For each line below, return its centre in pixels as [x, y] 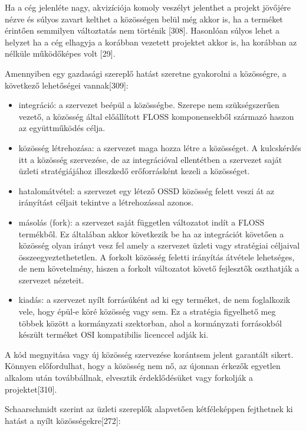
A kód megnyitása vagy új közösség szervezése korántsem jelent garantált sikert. [149, 354]
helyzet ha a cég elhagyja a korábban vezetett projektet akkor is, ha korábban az [151, 42]
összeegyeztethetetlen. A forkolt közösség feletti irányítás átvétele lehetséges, [157, 257]
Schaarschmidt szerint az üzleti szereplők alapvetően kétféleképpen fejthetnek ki [149, 409]
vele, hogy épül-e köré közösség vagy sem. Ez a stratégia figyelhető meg [147, 311]
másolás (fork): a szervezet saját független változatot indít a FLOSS [142, 222]
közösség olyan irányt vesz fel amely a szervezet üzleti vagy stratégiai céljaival [159, 245]
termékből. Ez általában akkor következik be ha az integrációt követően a [151, 234]
